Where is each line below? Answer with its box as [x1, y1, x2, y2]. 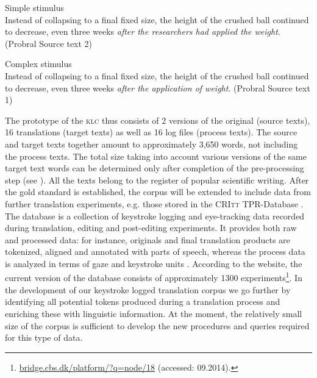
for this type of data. [5, 331, 83, 344]
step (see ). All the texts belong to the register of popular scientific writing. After [5, 173, 309, 186]
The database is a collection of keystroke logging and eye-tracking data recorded [5, 209, 305, 222]
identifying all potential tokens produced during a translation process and [5, 295, 280, 308]
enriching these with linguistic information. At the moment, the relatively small [5, 307, 302, 319]
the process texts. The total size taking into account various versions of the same [5, 149, 307, 162]
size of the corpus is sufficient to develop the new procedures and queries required [5, 319, 310, 332]
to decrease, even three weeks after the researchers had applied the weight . [5, 25, 280, 38]
